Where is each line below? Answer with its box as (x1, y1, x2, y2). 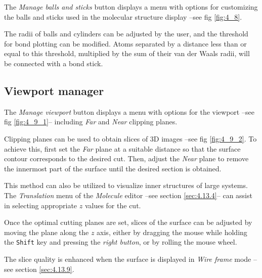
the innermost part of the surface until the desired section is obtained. (4, 163, 222, 173)
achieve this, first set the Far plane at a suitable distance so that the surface (4, 143, 241, 154)
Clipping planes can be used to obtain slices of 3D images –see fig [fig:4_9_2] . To (4, 133, 257, 144)
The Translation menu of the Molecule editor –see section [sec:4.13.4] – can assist (4, 190, 252, 200)
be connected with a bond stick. (4, 58, 103, 68)
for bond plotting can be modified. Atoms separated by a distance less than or (4, 38, 247, 49)
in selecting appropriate (4, 200, 77, 210)
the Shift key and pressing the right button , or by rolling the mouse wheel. (4, 237, 237, 247)
